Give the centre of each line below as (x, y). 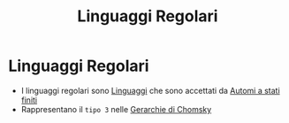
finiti (29, 100)
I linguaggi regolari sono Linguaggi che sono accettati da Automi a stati (150, 90)
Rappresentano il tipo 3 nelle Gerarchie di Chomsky (116, 109)
